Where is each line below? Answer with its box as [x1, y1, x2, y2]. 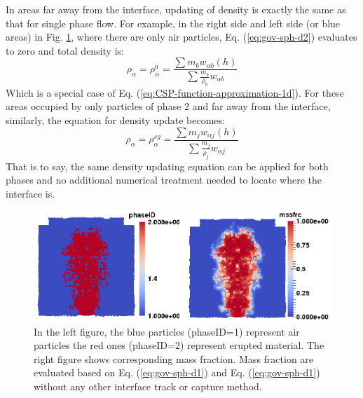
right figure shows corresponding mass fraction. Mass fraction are [34, 351, 314, 366]
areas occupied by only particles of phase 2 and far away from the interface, [6, 99, 331, 114]
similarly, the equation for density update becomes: [6, 112, 225, 127]
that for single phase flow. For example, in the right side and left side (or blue [6, 15, 341, 30]
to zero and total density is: [6, 43, 124, 57]
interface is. [6, 186, 55, 200]
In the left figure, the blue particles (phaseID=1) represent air [34, 324, 300, 338]
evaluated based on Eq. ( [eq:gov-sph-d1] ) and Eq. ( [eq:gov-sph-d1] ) [34, 365, 320, 380]
